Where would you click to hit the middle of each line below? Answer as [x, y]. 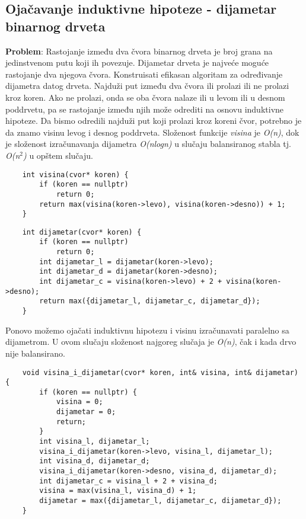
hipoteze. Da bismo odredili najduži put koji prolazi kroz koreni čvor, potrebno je [154, 121]
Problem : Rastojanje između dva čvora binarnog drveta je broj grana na [139, 51]
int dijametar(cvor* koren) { [82, 232]
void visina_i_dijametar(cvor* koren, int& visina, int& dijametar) [160, 372]
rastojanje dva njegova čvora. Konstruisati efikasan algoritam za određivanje [144, 74]
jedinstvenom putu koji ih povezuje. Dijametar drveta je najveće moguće [137, 63]
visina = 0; [79, 402]
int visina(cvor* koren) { [75, 174]
